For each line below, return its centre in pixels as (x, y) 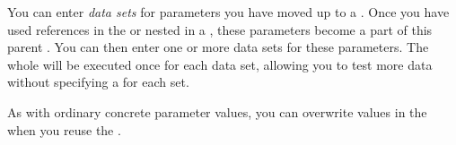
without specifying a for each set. (98, 82)
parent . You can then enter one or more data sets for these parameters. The (218, 47)
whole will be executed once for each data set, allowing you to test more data (220, 64)
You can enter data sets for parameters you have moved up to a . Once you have (228, 12)
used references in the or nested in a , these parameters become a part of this (220, 29)
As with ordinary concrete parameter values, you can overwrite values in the (217, 111)
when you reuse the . (64, 129)
